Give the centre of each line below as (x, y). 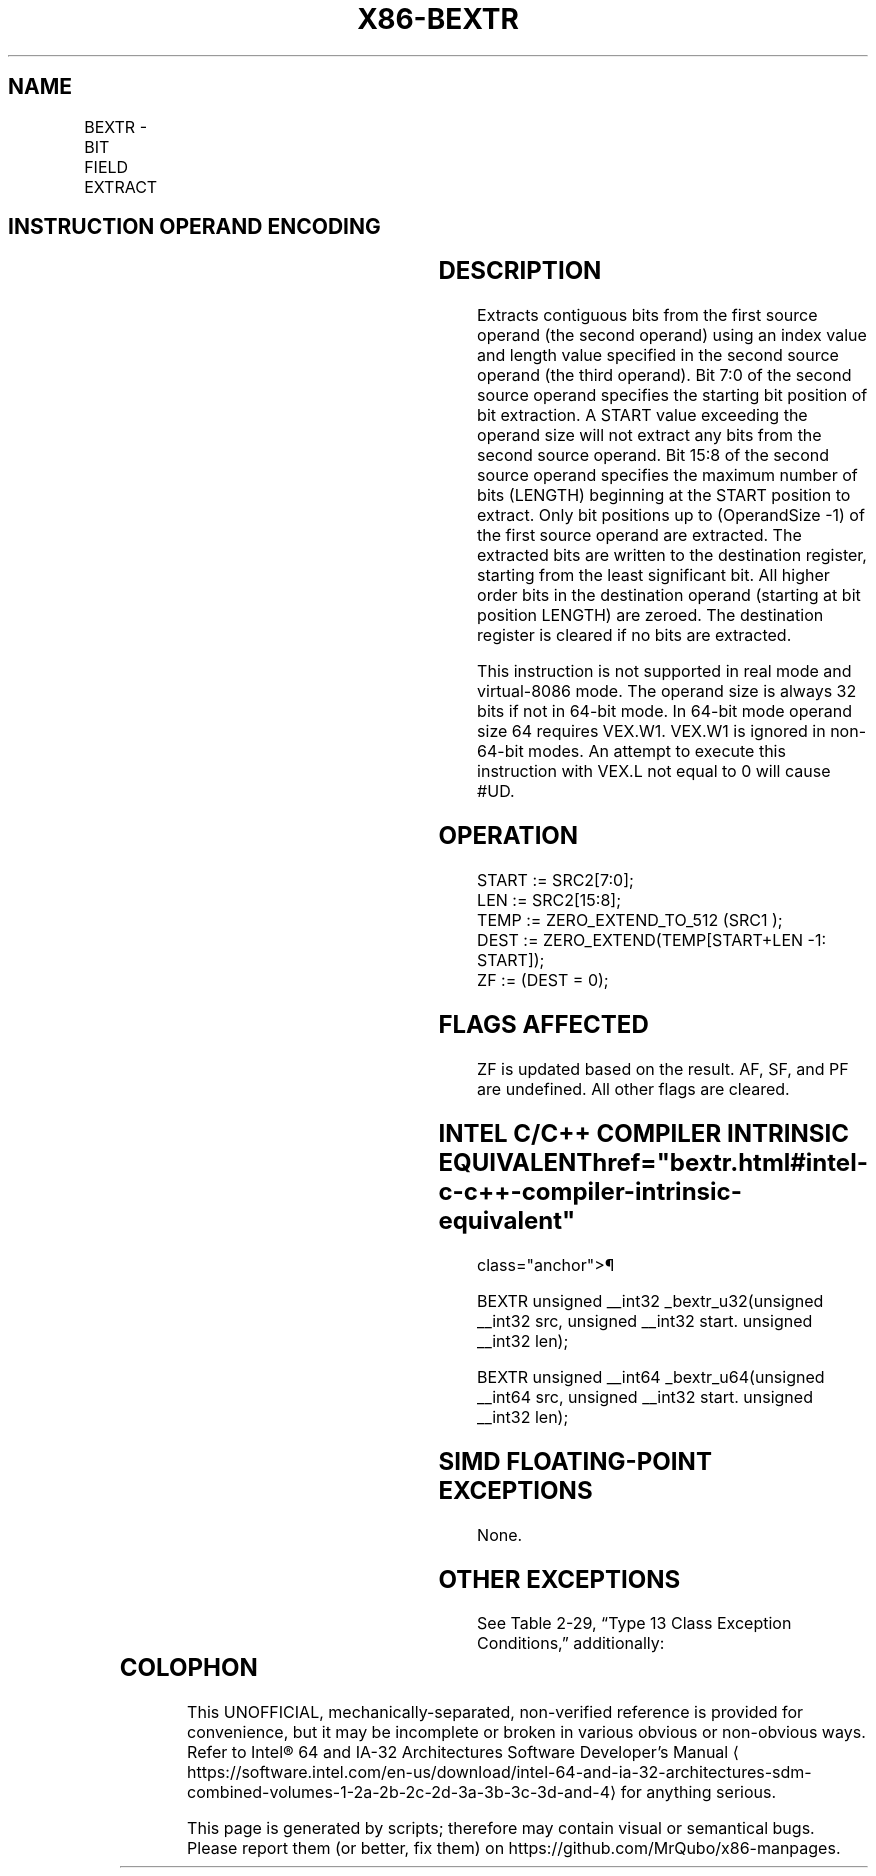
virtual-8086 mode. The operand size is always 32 (667, 691)
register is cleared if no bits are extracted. (634, 635)
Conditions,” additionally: (571, 1643)
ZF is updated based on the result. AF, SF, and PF (663, 1068)
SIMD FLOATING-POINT (575, 1461)
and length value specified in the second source (658, 355)
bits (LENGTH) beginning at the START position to (664, 495)
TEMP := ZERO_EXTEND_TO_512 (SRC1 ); (630, 920)
